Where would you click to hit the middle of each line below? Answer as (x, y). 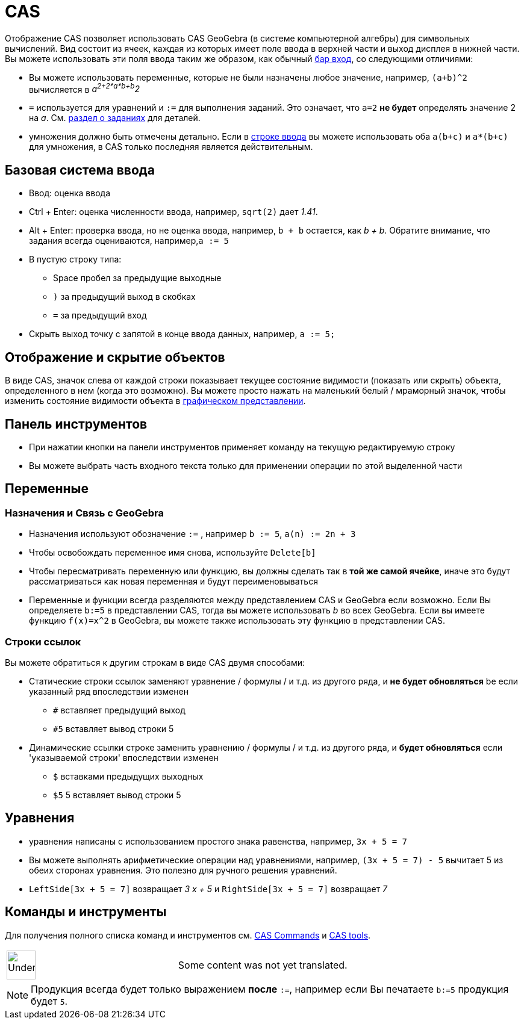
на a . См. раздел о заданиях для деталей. (115, 118)
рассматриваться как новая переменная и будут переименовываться (173, 582)
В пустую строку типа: (75, 259)
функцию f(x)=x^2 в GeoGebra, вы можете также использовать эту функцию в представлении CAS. (237, 621)
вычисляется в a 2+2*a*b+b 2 (84, 88)
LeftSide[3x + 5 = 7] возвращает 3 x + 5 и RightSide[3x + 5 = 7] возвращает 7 (208, 889)
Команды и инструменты (86, 912)
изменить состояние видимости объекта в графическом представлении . (155, 401)
